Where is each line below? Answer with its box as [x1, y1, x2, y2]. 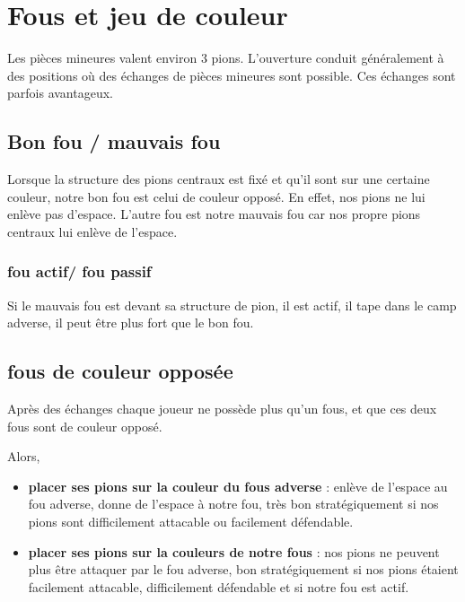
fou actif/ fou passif [7, 260, 152, 283]
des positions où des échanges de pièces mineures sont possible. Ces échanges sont [7, 65, 456, 84]
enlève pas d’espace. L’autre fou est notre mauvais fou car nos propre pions [7, 205, 421, 223]
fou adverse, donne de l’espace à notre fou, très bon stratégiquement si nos [28, 494, 439, 513]
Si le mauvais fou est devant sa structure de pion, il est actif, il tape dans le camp [7, 295, 457, 314]
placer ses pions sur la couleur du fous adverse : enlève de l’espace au [28, 476, 448, 495]
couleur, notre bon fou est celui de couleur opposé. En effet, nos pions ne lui [7, 187, 426, 205]
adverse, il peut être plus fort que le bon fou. [7, 313, 254, 332]
